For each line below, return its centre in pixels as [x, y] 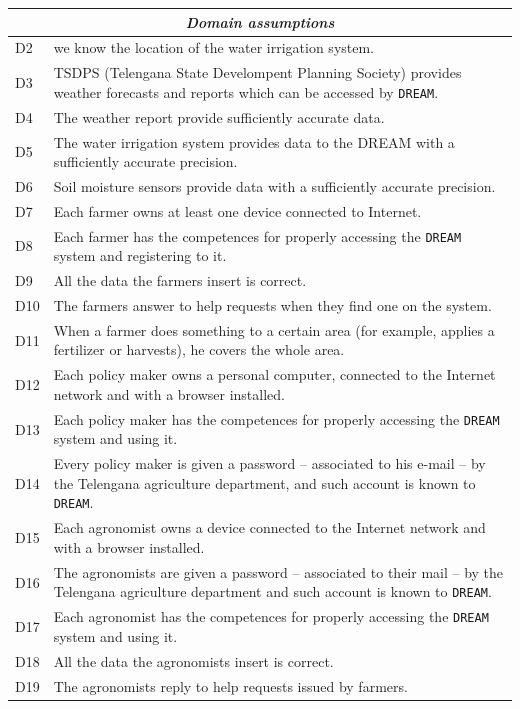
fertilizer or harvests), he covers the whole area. [199, 349]
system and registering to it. [140, 255]
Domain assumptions [260, 21]
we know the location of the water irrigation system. [214, 47]
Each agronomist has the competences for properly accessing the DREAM [271, 616]
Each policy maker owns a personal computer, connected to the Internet [274, 374]
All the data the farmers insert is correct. [180, 280]
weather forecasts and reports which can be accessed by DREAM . [246, 91]
